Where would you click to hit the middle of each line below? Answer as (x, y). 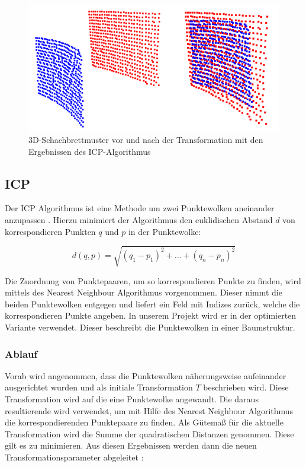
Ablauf (21, 353)
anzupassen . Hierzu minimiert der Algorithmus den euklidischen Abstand (139, 219)
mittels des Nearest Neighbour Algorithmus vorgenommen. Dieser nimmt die (144, 292)
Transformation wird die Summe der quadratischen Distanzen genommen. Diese (149, 433)
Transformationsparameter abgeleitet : (74, 457)
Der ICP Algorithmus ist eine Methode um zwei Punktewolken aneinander (140, 208)
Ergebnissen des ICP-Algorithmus (90, 151)
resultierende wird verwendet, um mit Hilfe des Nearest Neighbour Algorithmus (149, 410)
